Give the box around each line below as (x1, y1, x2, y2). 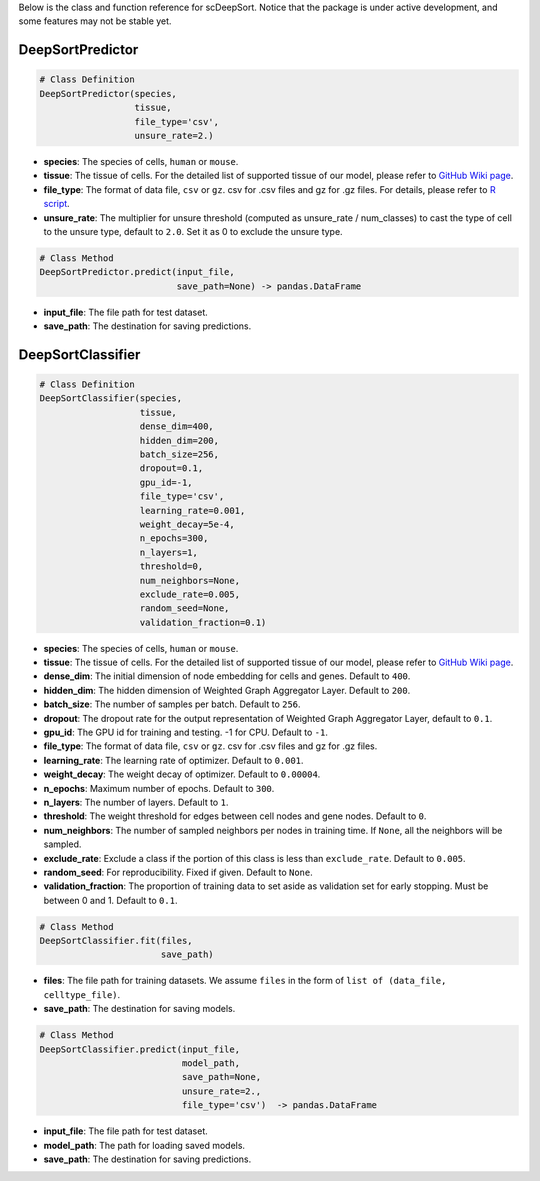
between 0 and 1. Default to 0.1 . (43, 894, 178, 906)
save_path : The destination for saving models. (43, 1003, 236, 1015)
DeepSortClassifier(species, (39, 393, 183, 404)
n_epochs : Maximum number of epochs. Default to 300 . (43, 782, 275, 794)
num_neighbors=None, (139, 575, 240, 586)
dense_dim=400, (139, 421, 214, 432)
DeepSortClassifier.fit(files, (39, 935, 194, 947)
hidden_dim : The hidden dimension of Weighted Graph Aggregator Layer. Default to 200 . (43, 684, 411, 696)
